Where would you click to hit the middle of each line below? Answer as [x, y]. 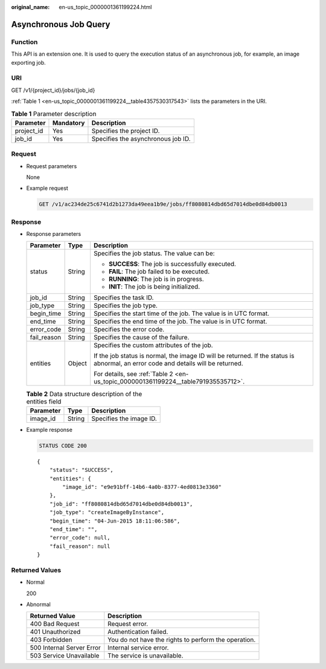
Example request [47, 188]
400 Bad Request [55, 624]
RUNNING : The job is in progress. [157, 279]
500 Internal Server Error [65, 648]
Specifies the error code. [129, 330]
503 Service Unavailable [65, 656]
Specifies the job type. [126, 305]
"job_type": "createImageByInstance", [107, 512]
